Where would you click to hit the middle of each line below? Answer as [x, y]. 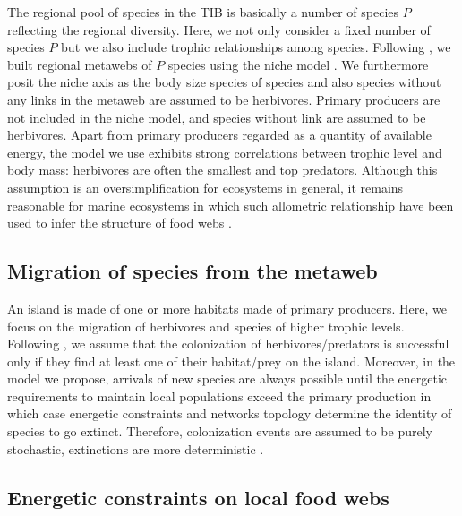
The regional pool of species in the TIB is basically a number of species [203, 12]
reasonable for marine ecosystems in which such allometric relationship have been [231, 205]
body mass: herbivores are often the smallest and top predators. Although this [222, 170]
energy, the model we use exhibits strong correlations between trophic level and [225, 152]
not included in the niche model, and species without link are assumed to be [217, 117]
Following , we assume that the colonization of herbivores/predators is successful [228, 344]
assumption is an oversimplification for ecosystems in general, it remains [205, 187]
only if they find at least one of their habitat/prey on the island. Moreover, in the [231, 361]
